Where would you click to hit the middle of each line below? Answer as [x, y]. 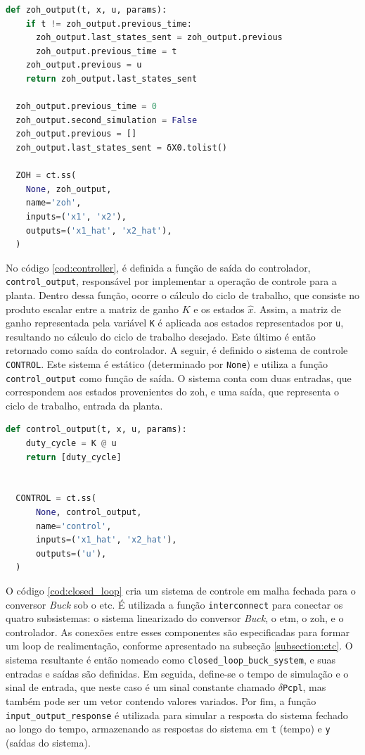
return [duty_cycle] [73, 457]
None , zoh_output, [69, 189]
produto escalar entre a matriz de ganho [92, 309]
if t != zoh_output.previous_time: [109, 24]
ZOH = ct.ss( [46, 176]
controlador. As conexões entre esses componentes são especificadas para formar [178, 632]
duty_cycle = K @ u [71, 444]
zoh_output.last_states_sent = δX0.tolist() [122, 147]
